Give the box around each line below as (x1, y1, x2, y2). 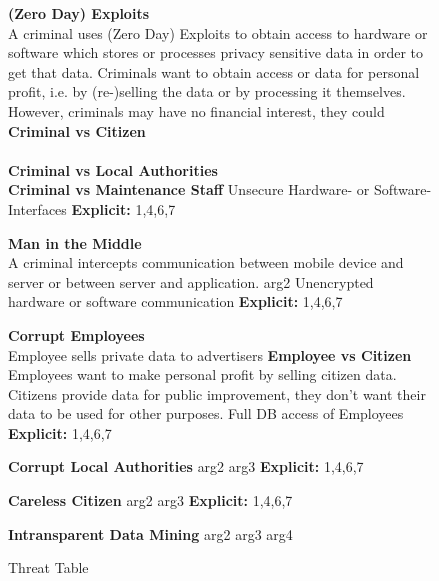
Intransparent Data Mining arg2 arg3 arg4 (8, 523, 293, 544)
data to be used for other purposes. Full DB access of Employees (8, 403, 404, 424)
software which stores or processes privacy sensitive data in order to (8, 42, 424, 63)
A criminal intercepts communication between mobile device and (8, 252, 404, 273)
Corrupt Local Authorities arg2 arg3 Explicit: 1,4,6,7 (8, 456, 364, 477)
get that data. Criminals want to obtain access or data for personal (8, 61, 420, 82)
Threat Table (8, 557, 89, 578)
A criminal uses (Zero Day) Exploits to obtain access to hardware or (8, 22, 428, 43)
